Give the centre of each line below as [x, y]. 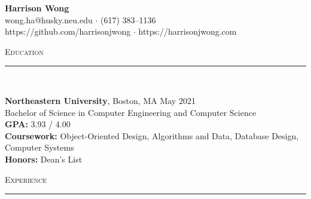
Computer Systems [39, 147]
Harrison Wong [37, 8]
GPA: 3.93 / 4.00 [38, 124]
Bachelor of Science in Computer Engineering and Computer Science [131, 112]
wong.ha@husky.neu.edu [49, 19]
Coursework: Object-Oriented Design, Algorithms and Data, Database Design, [152, 135]
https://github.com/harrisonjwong [68, 31]
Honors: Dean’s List [44, 159]
